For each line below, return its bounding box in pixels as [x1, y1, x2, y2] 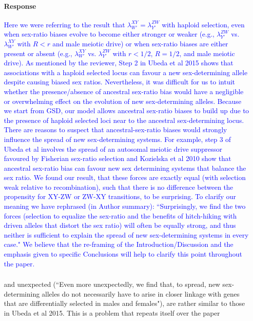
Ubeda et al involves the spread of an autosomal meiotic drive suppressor [4, 143, 222, 154]
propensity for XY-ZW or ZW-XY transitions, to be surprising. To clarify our [4, 191, 236, 201]
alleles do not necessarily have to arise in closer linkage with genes [41, 288, 240, 299]
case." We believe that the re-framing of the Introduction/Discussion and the [4, 239, 234, 249]
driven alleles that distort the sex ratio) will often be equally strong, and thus [4, 220, 236, 230]
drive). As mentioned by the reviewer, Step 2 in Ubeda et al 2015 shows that [4, 58, 234, 68]
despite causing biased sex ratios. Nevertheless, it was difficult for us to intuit [4, 77, 235, 87]
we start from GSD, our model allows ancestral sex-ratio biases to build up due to [4, 105, 249, 116]
